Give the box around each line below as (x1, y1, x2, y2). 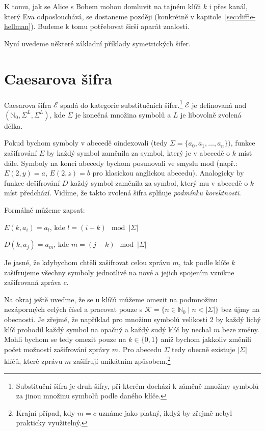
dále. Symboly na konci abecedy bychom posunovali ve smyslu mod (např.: (4, 157, 238, 168)
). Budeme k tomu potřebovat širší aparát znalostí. (31, 21, 190, 32)
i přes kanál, (209, 1, 248, 11)
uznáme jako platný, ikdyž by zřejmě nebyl (98, 407, 232, 418)
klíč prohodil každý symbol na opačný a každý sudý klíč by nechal (4, 324, 211, 334)
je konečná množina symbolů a (75, 109, 171, 120)
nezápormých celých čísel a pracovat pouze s (4, 304, 143, 314)
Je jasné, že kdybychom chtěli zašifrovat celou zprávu (4, 257, 170, 268)
